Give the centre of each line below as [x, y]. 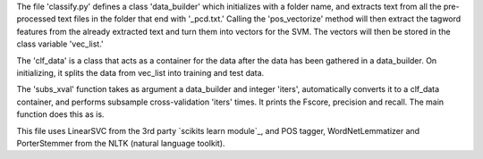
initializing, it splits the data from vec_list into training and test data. [140, 72]
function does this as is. [60, 114]
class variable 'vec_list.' [60, 44]
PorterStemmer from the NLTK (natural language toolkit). [121, 143]
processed [36, 19]
